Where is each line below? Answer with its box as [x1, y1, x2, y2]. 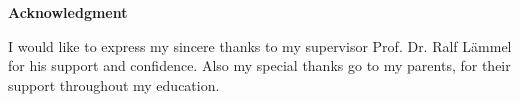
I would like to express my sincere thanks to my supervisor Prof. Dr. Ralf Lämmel [8, 35, 512, 56]
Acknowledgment [8, 2, 128, 22]
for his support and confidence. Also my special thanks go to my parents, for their [8, 55, 511, 76]
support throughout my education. [8, 74, 220, 95]
